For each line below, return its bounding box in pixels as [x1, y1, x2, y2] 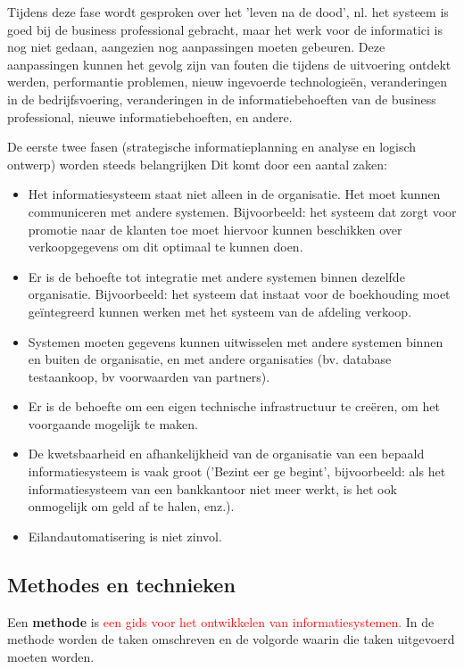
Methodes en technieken [7, 570, 236, 598]
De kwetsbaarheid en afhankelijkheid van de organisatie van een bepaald [28, 444, 425, 463]
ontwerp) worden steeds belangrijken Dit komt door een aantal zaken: [7, 154, 387, 173]
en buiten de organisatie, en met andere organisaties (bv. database [28, 350, 392, 368]
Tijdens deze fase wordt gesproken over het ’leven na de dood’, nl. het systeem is [7, 3, 449, 21]
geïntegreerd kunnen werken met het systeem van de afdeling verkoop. [28, 301, 412, 320]
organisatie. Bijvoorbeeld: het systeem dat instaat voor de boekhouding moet [28, 285, 451, 303]
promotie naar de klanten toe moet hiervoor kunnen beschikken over [28, 219, 402, 238]
